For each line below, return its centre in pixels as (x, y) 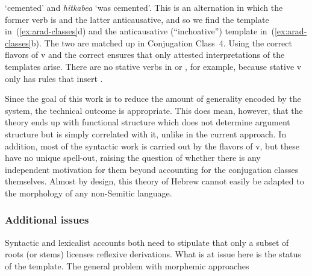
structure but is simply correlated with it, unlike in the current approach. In (146, 133)
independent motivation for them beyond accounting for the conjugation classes (152, 169)
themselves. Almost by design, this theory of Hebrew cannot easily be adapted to (154, 181)
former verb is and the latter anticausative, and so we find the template (137, 19)
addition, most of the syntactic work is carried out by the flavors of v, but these (152, 146)
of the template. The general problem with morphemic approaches (127, 265)
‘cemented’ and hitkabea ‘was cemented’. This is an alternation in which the (144, 7)
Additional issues (47, 220)
